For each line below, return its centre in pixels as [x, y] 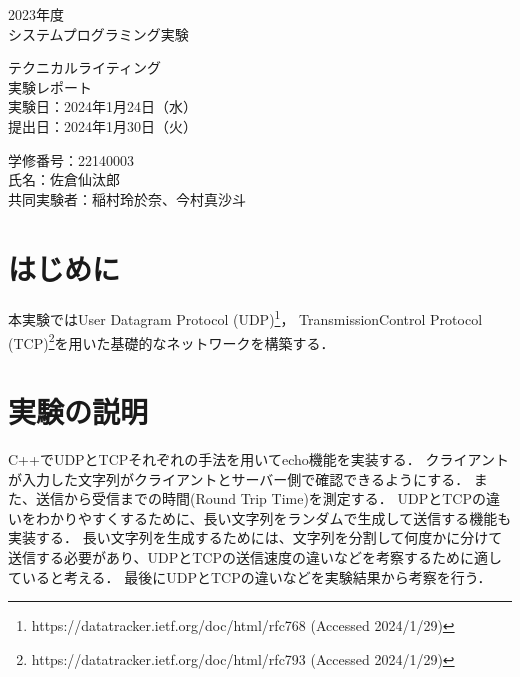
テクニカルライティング [84, 67]
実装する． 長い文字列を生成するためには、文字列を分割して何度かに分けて [255, 537]
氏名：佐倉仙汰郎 [64, 179]
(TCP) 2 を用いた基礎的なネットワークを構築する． [171, 341]
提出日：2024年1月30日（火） [102, 125]
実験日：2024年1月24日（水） [102, 106]
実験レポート [50, 86]
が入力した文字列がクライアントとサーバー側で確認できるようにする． [239, 478]
